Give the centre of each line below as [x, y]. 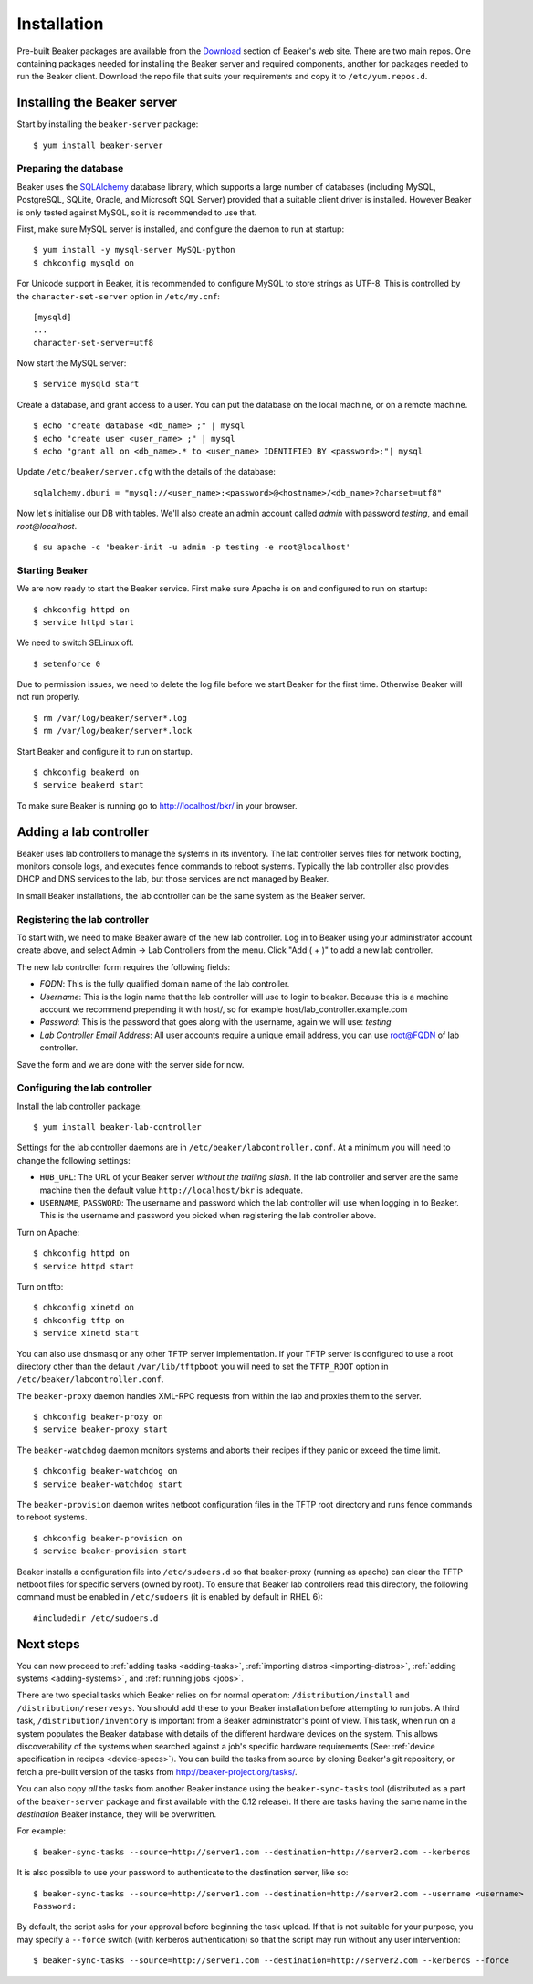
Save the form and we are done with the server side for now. [131, 1064]
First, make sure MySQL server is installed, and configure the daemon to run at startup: [181, 229]
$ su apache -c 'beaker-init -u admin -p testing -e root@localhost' [192, 547]
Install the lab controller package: [80, 1106]
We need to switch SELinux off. [75, 642]
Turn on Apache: [48, 1232]
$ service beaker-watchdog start [108, 1484]
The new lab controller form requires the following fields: [124, 966]
